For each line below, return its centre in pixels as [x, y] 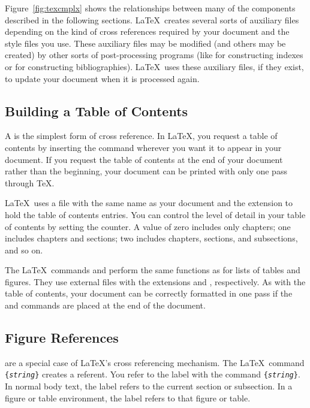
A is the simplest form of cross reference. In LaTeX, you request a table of [141, 136]
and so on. [24, 250]
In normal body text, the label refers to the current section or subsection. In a [149, 386]
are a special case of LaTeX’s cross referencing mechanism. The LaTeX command [155, 362]
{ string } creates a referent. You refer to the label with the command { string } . [153, 374]
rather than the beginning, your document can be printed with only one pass [146, 171]
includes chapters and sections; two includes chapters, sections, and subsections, [151, 238]
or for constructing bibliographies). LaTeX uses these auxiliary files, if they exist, [154, 66]
